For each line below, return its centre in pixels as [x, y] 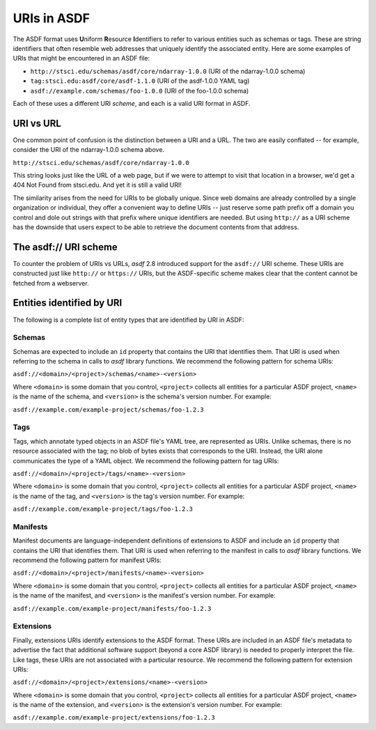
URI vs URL [37, 123]
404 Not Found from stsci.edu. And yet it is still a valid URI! [97, 185]
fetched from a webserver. [51, 283]
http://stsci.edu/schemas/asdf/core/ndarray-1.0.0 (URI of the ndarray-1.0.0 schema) [168, 71]
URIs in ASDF [52, 18]
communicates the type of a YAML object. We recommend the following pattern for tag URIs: [146, 460]
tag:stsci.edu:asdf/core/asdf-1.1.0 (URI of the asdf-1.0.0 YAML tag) [140, 81]
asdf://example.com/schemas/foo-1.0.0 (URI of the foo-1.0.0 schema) [140, 91]
